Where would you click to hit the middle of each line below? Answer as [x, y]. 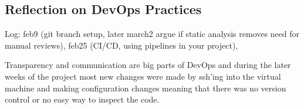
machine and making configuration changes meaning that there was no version [146, 88]
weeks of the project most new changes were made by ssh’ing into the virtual [143, 76]
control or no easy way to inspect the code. [82, 99]
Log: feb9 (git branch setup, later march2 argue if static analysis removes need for [152, 34]
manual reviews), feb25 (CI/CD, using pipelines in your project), [121, 45]
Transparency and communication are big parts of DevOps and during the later [148, 65]
